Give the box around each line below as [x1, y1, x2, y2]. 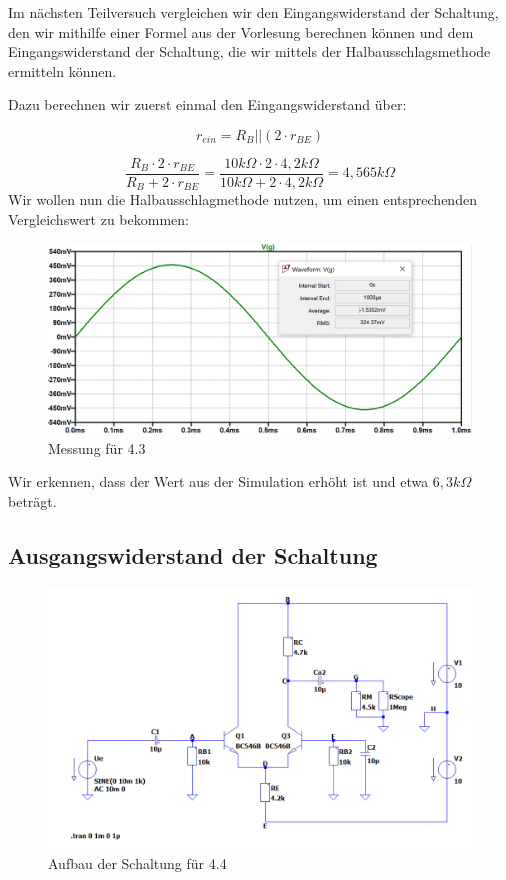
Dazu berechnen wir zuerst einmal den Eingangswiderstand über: [8, 94, 407, 115]
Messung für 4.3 [48, 437, 146, 458]
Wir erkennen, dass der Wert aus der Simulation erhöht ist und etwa [8, 471, 429, 492]
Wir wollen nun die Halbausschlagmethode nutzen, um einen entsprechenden [8, 189, 477, 210]
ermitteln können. [8, 60, 117, 81]
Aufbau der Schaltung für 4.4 [48, 853, 227, 873]
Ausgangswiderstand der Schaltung [8, 539, 378, 570]
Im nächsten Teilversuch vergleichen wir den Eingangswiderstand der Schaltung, [8, 2, 499, 22]
